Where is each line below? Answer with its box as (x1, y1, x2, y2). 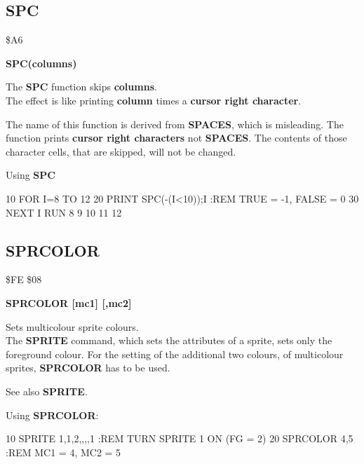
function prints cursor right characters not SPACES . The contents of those (6, 130, 347, 145)
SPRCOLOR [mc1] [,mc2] (6, 295, 132, 310)
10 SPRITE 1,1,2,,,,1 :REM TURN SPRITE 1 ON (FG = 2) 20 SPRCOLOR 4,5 (6, 431, 353, 446)
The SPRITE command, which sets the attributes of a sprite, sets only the (6, 333, 332, 348)
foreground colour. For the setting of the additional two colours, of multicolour (6, 346, 344, 361)
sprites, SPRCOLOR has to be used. (6, 360, 170, 375)
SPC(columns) (6, 55, 77, 70)
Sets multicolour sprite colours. (6, 319, 139, 334)
